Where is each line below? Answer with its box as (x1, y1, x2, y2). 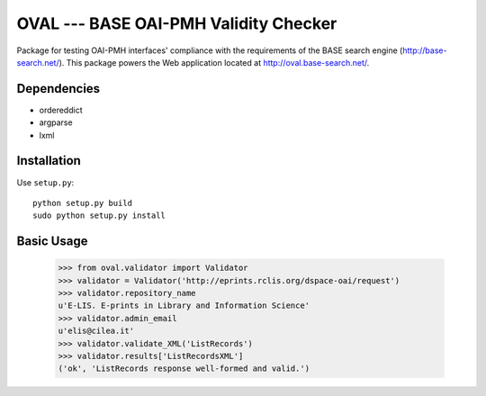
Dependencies (16, 81, 101, 96)
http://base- (401, 45, 447, 56)
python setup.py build (32, 198, 133, 208)
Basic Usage (16, 234, 88, 249)
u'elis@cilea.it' (58, 326, 135, 337)
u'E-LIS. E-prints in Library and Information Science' (58, 301, 310, 310)
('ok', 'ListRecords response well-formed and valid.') (58, 364, 310, 373)
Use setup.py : (16, 176, 75, 188)
